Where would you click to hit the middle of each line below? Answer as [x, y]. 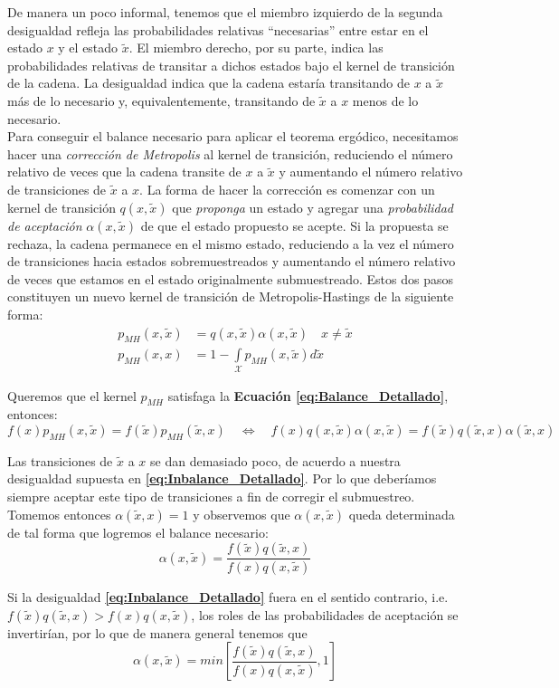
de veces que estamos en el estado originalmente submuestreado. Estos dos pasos [230, 278]
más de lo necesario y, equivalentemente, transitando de [161, 100]
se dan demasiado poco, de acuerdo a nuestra [275, 460]
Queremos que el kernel [72, 395]
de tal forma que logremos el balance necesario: [138, 532]
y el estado [88, 48]
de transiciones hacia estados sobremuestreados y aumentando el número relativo [232, 261]
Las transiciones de [60, 460]
